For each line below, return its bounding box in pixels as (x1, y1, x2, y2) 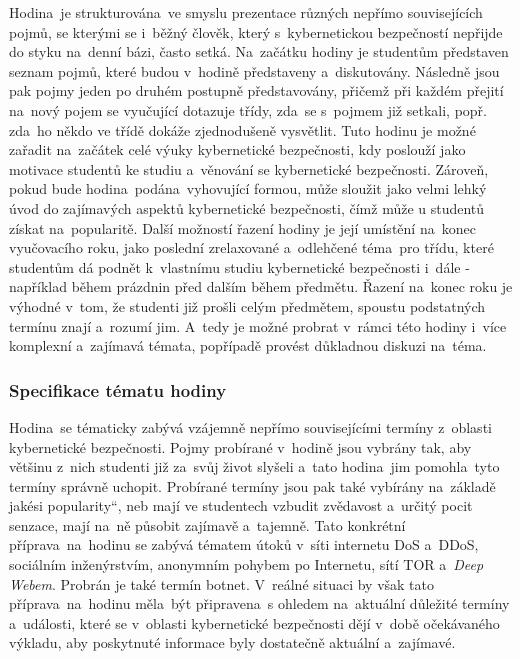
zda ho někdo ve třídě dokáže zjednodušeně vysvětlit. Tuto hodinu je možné (9, 119, 476, 140)
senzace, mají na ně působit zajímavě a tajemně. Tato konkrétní (9, 514, 406, 535)
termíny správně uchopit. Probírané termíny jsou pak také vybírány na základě (9, 475, 496, 496)
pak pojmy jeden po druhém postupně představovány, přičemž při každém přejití (9, 80, 504, 101)
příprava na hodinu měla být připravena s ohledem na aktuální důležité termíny (9, 593, 510, 614)
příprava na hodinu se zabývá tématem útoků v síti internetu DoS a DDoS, (9, 534, 479, 555)
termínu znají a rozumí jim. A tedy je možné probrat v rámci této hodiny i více (9, 315, 507, 336)
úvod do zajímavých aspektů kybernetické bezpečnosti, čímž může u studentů (9, 197, 485, 218)
